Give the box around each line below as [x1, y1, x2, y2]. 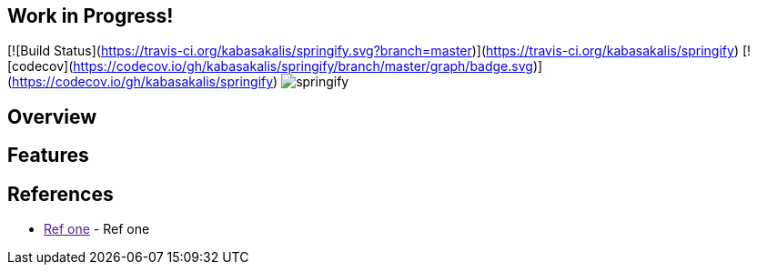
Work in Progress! [7, 5, 174, 27]
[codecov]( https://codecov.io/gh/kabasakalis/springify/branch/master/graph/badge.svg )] [7, 58, 543, 75]
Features [7, 144, 89, 167]
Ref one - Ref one [44, 221, 150, 237]
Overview [7, 105, 97, 128]
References [7, 182, 114, 206]
